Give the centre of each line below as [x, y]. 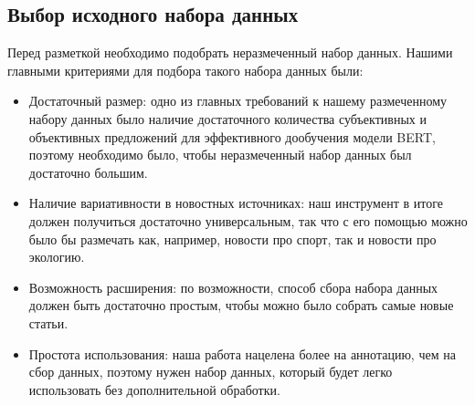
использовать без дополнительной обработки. [154, 389]
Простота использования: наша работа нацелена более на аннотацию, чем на [242, 353]
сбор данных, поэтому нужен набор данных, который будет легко [211, 372]
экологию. [57, 257]
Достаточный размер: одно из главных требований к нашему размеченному [238, 101]
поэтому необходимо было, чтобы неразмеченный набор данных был [220, 155]
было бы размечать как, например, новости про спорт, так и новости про [232, 239]
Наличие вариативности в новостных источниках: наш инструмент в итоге [236, 203]
